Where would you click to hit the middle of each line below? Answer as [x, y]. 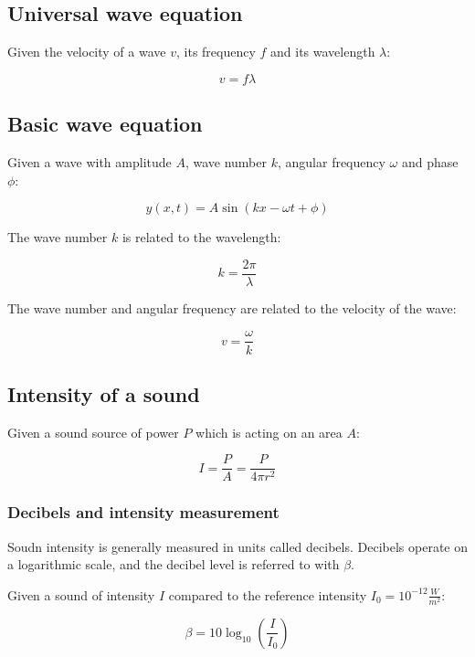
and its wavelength [323, 52]
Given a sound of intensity [81, 594]
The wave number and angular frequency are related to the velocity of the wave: [232, 307]
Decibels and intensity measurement [143, 512]
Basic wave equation [105, 124]
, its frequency [216, 52]
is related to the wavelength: [201, 237]
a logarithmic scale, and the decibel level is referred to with [174, 564]
